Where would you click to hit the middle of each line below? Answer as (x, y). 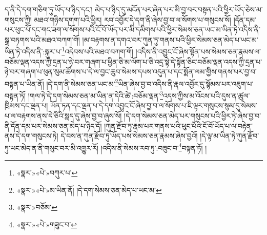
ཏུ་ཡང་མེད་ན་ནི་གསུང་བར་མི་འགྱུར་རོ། (52, 148)
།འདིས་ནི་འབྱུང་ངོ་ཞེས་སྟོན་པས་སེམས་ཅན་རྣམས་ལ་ (198, 52)
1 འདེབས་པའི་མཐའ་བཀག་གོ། (97, 51)
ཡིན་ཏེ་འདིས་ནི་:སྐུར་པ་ (33, 52)
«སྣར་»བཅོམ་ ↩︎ (37, 207)
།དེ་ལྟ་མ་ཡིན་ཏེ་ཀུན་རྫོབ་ (230, 136)
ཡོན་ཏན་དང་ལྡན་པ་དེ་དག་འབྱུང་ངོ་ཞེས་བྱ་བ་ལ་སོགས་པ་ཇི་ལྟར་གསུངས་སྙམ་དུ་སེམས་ (154, 105)
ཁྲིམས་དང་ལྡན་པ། (26, 105)
